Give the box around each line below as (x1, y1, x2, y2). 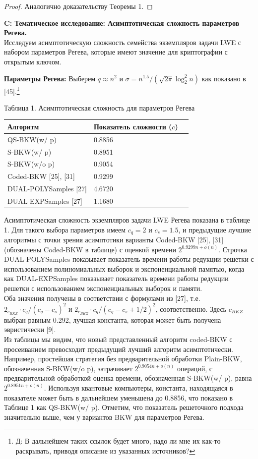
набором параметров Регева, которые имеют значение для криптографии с (4, 47, 228, 57)
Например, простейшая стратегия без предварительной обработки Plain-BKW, (4, 353, 242, 364)
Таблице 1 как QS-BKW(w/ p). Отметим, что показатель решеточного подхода (4, 402, 244, 412)
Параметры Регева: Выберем (4, 73, 96, 83)
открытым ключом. (4, 56, 62, 66)
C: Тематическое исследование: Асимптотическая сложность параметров (4, 17, 240, 28)
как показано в (201, 73, 246, 83)
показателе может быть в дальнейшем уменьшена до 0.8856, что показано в (4, 392, 233, 402)
